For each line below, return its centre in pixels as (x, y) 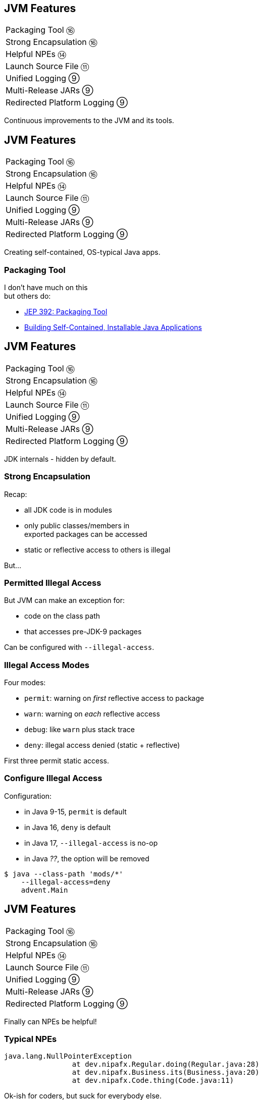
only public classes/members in (77, 525)
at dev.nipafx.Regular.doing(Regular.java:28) (166, 1064)
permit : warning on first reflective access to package (114, 698)
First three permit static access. (57, 761)
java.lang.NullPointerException (68, 1056)
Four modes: (25, 683)
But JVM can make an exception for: (65, 600)
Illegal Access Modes (47, 665)
